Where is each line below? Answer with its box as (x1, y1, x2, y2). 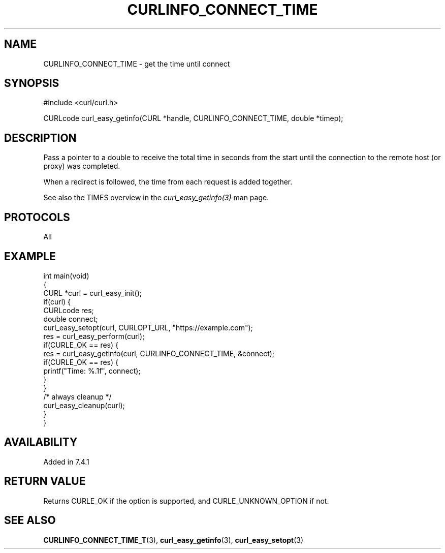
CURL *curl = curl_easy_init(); (43, 288, 142, 297)
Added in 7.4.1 (43, 457, 89, 466)
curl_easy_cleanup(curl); (43, 401, 125, 410)
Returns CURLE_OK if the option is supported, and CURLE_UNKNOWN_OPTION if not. (43, 496, 329, 505)
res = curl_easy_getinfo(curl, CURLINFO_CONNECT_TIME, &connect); (43, 349, 275, 358)
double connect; (43, 314, 98, 323)
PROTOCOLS (4, 210, 70, 224)
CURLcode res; (43, 305, 94, 315)
